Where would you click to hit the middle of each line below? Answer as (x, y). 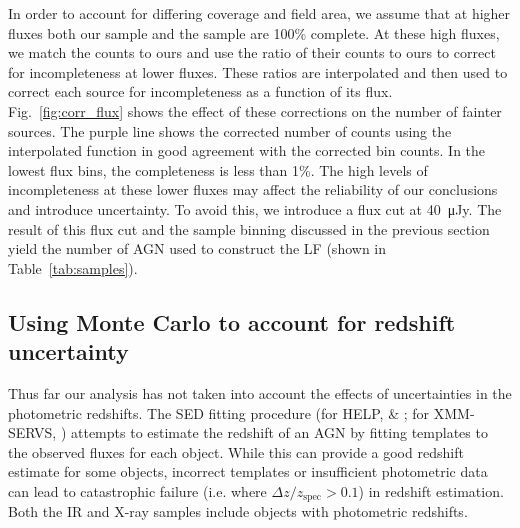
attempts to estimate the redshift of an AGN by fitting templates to (279, 432)
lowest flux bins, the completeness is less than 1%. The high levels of (218, 169)
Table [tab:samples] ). (73, 267)
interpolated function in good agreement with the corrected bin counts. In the (247, 150)
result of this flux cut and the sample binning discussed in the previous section (249, 228)
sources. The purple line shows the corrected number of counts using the (230, 130)
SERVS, (32, 432)
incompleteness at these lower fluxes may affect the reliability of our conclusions (253, 189)
